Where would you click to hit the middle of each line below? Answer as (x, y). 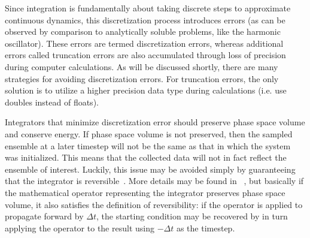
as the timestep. (206, 228)
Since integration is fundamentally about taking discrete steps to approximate (148, 8)
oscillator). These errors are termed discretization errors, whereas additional (144, 43)
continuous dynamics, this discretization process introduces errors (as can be (145, 19)
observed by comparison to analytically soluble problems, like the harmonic (143, 31)
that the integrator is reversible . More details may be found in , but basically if (154, 181)
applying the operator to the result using (80, 228)
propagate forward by (44, 216)
